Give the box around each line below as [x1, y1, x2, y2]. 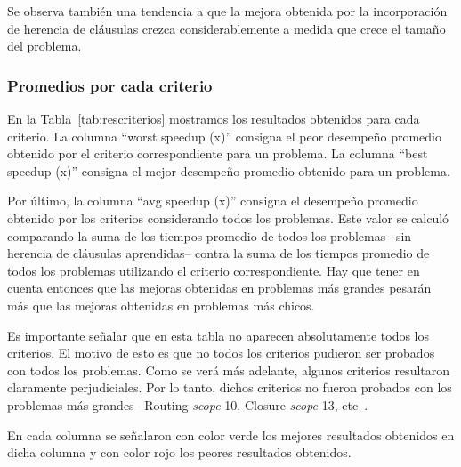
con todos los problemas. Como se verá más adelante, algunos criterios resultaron [7, 360, 450, 379]
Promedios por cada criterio [7, 74, 213, 96]
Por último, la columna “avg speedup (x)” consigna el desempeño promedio [7, 191, 418, 210]
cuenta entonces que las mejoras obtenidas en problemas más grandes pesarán [7, 278, 432, 297]
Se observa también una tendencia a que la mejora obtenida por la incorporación [7, 2, 448, 20]
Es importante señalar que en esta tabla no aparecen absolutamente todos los [7, 326, 430, 344]
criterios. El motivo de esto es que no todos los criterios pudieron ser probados [7, 343, 435, 362]
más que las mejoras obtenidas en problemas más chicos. [7, 295, 315, 314]
